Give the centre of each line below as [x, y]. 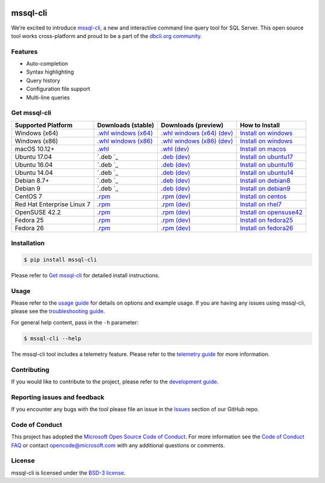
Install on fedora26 [267, 228]
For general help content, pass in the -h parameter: [75, 322]
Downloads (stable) [126, 125]
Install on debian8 [265, 180]
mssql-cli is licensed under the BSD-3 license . [68, 473]
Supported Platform [44, 125]
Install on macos [263, 149]
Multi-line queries [48, 97]
